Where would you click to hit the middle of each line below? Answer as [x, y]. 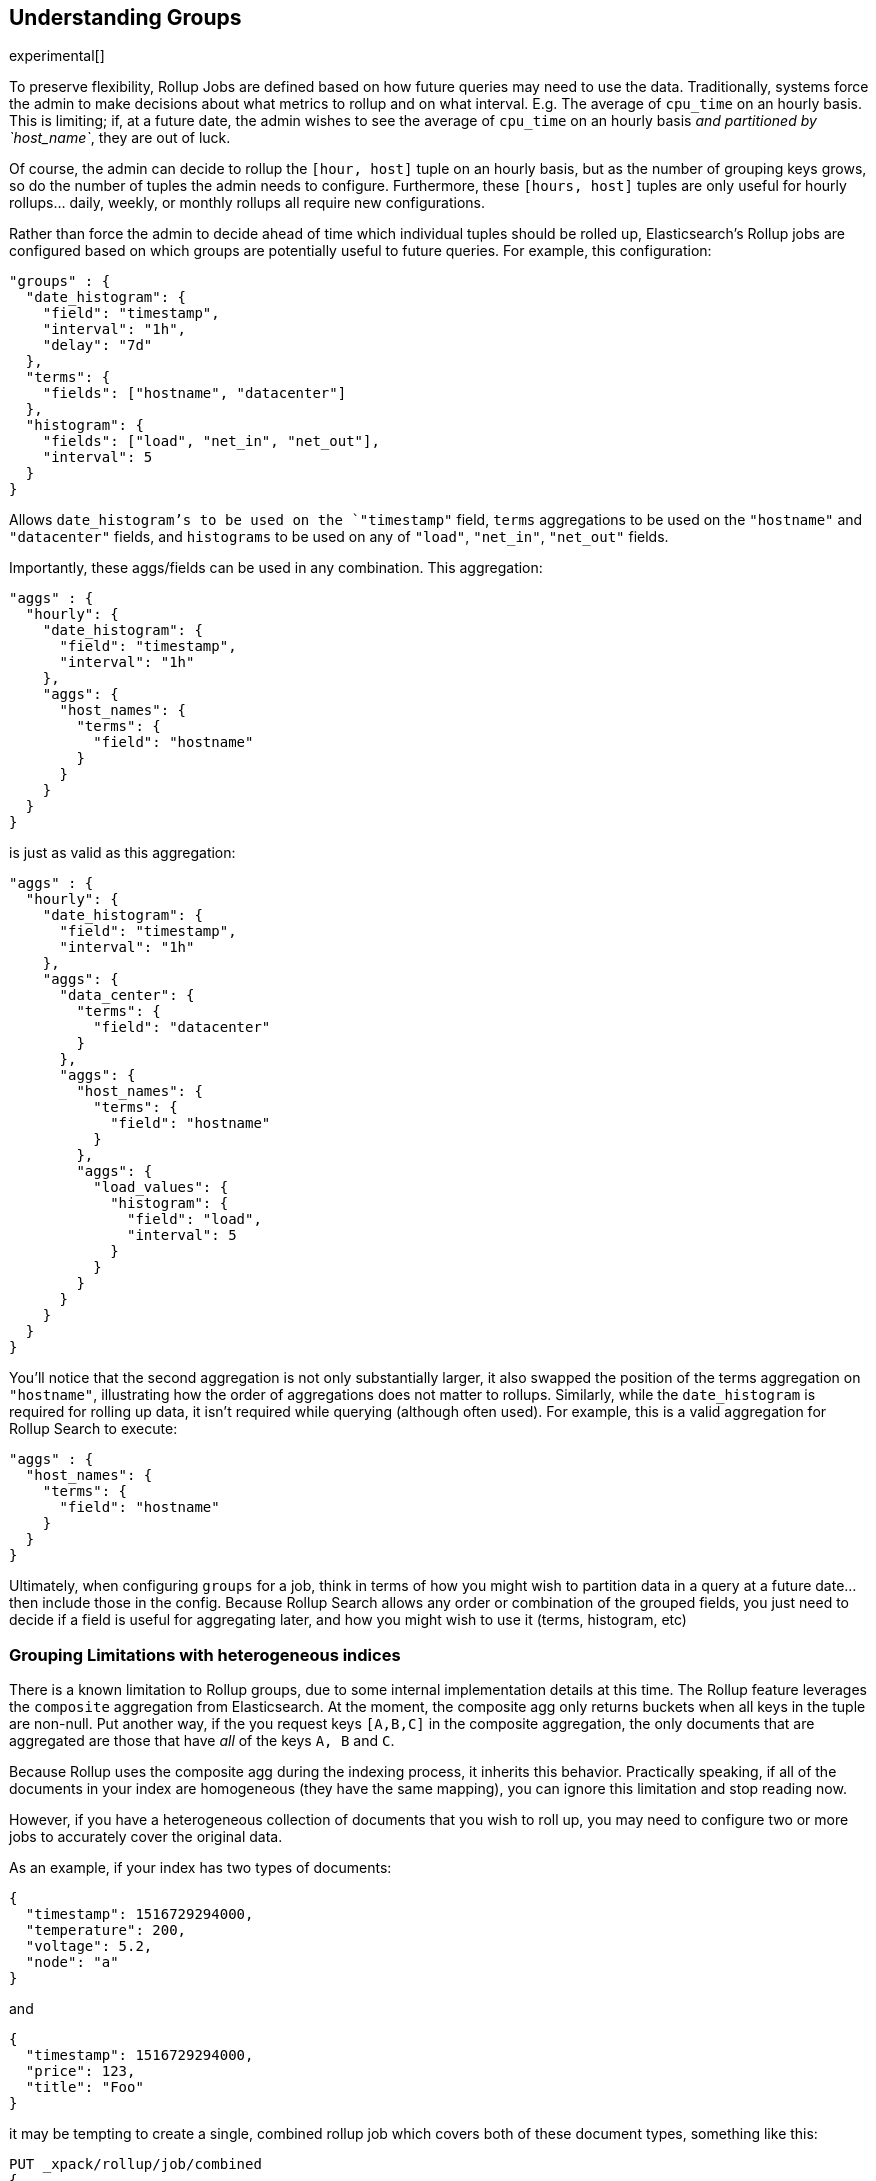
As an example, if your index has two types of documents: [200, 1868]
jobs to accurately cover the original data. [146, 1837]
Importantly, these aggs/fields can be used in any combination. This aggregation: [276, 568]
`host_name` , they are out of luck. [120, 138]
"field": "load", [194, 1219]
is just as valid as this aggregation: [122, 853]
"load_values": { [161, 1187]
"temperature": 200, [106, 1930]
